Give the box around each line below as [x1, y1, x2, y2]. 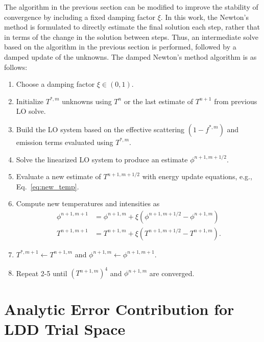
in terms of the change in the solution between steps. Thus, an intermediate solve [4, 31, 258, 42]
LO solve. [16, 106, 46, 116]
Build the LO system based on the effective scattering [16, 124, 185, 134]
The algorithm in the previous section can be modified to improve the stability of [4, 2, 258, 12]
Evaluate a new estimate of [16, 171, 101, 182]
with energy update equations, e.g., [142, 171, 252, 182]
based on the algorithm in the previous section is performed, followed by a [4, 41, 236, 52]
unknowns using [62, 95, 112, 106]
